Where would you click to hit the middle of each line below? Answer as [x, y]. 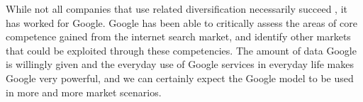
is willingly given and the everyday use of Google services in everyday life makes [180, 64]
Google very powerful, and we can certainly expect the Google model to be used [180, 78]
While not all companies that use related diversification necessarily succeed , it [177, 8]
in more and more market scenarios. [84, 92]
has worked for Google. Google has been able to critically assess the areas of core [181, 22]
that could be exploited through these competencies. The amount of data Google [181, 50]
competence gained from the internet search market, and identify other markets [178, 36]
